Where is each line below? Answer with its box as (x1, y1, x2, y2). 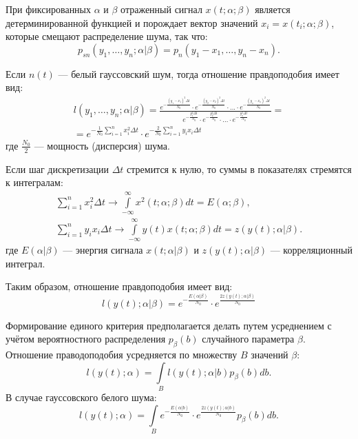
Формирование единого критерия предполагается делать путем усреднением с (6, 318, 332, 332)
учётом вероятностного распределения (6, 331, 166, 346)
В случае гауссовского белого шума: (6, 389, 157, 404)
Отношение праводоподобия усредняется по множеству (6, 347, 238, 362)
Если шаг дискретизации (6, 161, 109, 176)
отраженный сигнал (120, 2, 202, 16)
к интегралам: (6, 175, 63, 190)
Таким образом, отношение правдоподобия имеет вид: (6, 279, 233, 294)
